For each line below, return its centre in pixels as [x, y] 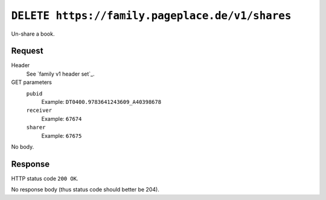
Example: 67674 [62, 118]
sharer [36, 127]
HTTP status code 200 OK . [45, 178]
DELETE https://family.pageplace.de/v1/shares [151, 16]
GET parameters [32, 82]
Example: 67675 [62, 135]
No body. [23, 147]
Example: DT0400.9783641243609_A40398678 [101, 102]
